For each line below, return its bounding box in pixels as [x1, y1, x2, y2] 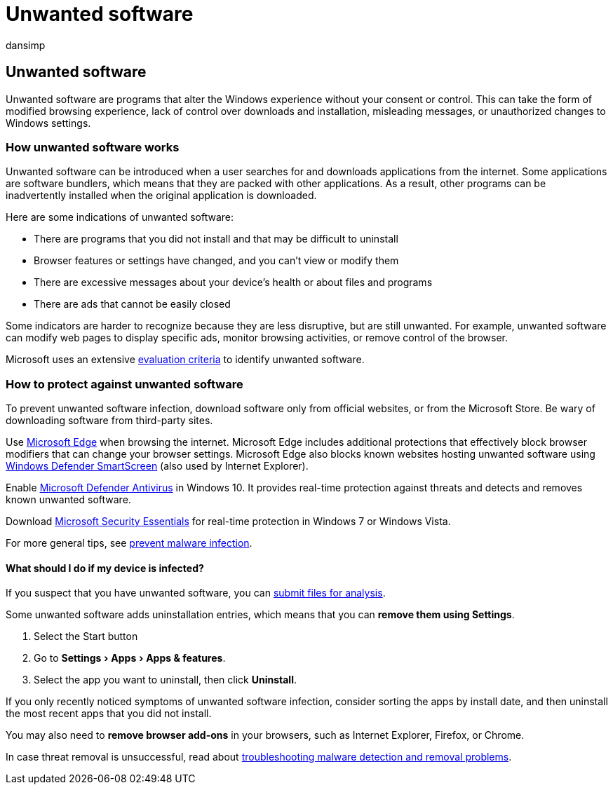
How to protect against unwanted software [6, 376, 243, 391]
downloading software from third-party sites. [6, 414, 213, 427]
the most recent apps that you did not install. [6, 707, 212, 720]
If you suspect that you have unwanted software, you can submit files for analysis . [6, 587, 386, 599]
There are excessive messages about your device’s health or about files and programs [34, 276, 433, 289]
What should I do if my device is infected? [6, 561, 204, 574]
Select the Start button [34, 630, 138, 643]
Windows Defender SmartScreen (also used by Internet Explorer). [6, 460, 309, 472]
